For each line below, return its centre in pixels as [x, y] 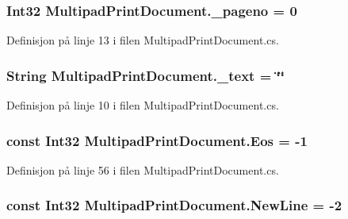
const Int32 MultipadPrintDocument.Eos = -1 [157, 140]
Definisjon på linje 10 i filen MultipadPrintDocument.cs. [143, 105]
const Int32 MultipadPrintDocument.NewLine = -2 [174, 205]
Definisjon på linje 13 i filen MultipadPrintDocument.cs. [143, 40]
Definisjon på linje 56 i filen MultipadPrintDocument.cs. [143, 169]
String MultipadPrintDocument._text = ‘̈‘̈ [145, 75]
